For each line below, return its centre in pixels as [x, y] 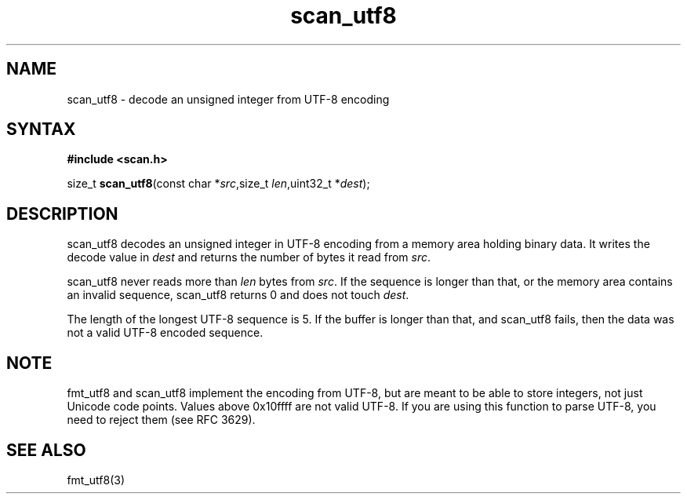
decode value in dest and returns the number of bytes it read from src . [249, 257]
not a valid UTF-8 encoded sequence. [165, 333]
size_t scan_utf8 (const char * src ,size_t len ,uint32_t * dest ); [218, 184]
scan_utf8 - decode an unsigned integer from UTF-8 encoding [228, 99]
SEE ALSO [46, 450]
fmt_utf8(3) [96, 480]
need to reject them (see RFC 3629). [161, 420]
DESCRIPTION [62, 214]
